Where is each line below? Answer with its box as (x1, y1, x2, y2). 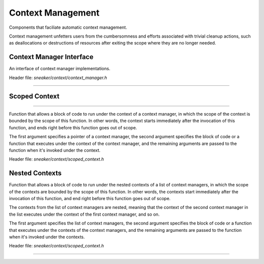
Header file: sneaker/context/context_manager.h (9, 75, 107, 81)
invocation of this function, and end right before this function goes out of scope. (9, 196, 171, 202)
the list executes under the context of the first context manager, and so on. (9, 211, 160, 217)
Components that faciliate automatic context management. (9, 24, 127, 30)
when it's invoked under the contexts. (9, 234, 85, 240)
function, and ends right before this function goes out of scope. (9, 124, 137, 130)
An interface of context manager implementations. (9, 66, 110, 72)
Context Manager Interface (9, 53, 94, 61)
